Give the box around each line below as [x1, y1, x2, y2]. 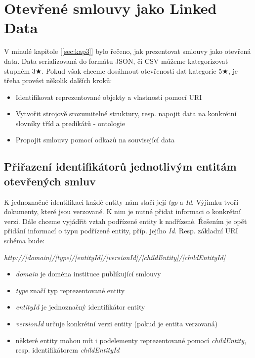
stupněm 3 [4, 65, 36, 76]
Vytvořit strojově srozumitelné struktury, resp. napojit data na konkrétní [15, 108, 237, 119]
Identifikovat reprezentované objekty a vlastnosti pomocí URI [15, 91, 202, 102]
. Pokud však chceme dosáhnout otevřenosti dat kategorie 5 [42, 65, 222, 76]
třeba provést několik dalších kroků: [4, 75, 112, 86]
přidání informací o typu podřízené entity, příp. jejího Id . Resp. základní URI [4, 225, 238, 236]
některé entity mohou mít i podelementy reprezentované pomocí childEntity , [15, 335, 247, 345]
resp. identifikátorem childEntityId [15, 345, 120, 355]
